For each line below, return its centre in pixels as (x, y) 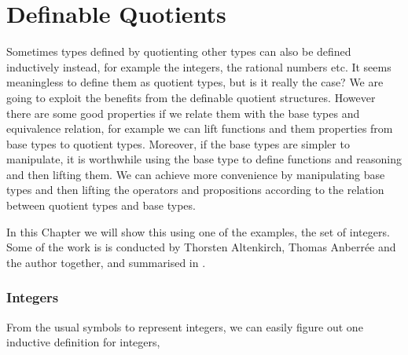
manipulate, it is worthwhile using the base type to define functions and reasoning (204, 159)
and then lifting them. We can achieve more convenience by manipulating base (196, 174)
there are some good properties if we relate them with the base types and (183, 113)
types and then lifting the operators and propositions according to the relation (195, 190)
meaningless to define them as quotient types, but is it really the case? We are (195, 82)
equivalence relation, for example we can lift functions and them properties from (200, 128)
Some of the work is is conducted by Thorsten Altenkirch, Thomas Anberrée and (201, 247)
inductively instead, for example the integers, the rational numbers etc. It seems (199, 66)
